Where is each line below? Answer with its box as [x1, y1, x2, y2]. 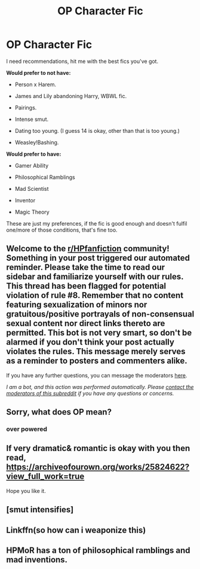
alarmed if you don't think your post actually [6, 337, 175, 348]
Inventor [14, 196, 36, 204]
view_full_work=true [6, 471, 85, 482]
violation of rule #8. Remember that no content [6, 290, 184, 300]
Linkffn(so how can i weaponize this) [6, 525, 146, 535]
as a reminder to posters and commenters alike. [6, 356, 188, 366]
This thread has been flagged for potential [6, 281, 167, 291]
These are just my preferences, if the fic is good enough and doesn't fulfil [6, 220, 187, 227]
